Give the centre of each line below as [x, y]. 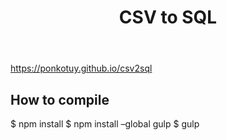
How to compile [60, 99]
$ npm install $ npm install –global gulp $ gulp [105, 124]
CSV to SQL [168, 17]
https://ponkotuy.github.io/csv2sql [81, 68]
